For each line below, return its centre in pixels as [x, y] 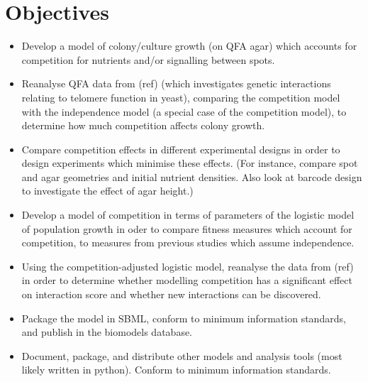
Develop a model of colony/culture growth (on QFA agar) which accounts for [189, 46]
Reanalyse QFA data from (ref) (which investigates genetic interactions [176, 83]
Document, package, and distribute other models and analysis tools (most [182, 355]
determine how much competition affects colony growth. [143, 125]
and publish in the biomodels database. [107, 332]
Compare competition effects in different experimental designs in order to [181, 149]
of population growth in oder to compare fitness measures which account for [187, 228]
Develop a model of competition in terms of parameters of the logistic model [188, 215]
